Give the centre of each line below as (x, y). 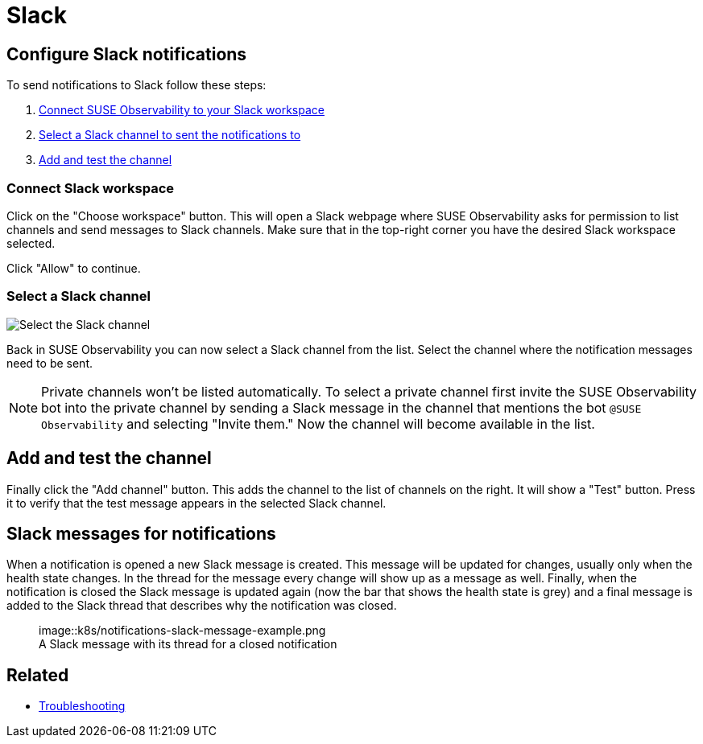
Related (38, 675)
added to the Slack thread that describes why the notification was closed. (202, 606)
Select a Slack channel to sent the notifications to (170, 135)
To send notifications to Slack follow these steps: (136, 85)
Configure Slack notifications (127, 54)
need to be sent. (50, 363)
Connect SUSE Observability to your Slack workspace (182, 110)
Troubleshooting (82, 706)
